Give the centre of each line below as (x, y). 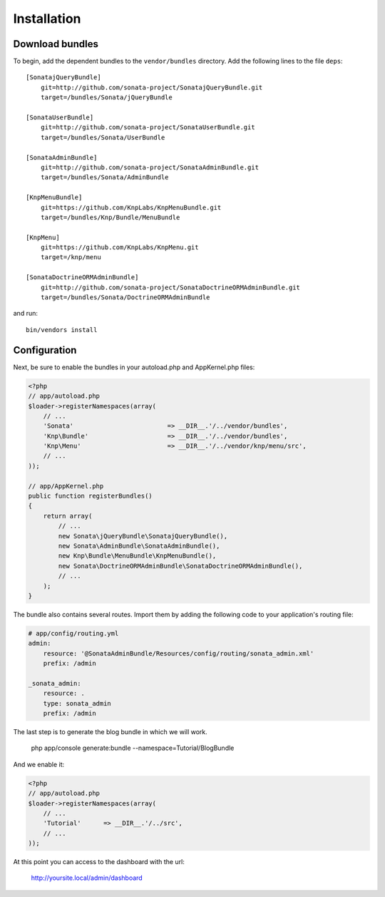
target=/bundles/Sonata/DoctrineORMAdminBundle (125, 297)
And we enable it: (39, 764)
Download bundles (56, 44)
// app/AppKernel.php (66, 486)
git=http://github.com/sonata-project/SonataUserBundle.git (148, 127)
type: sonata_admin (77, 703)
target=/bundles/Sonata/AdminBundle (104, 177)
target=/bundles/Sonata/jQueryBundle (106, 97)
